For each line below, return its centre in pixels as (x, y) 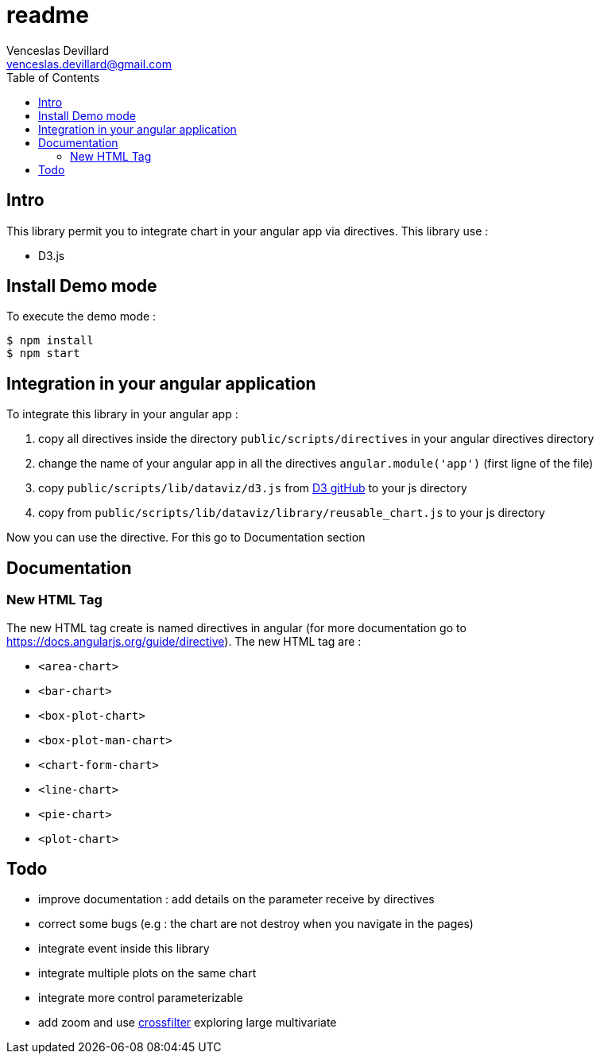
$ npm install (50, 341)
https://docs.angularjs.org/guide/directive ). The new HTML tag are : (184, 641)
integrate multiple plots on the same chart (147, 973)
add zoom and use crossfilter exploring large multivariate (188, 1023)
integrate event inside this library (124, 949)
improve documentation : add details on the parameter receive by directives (236, 899)
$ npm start (43, 353)
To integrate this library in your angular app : (122, 414)
